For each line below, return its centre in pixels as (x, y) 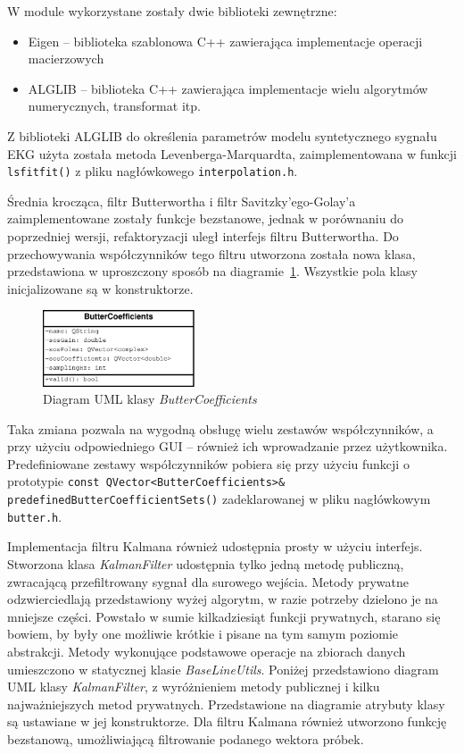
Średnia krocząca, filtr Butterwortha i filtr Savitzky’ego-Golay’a (182, 201)
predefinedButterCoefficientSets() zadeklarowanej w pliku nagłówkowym (219, 499)
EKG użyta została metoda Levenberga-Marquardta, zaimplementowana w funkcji (232, 153)
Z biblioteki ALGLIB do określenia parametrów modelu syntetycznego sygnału (222, 135)
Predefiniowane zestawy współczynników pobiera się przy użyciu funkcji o (208, 463)
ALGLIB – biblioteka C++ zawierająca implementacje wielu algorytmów (228, 88)
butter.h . (35, 516)
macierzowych (66, 59)
